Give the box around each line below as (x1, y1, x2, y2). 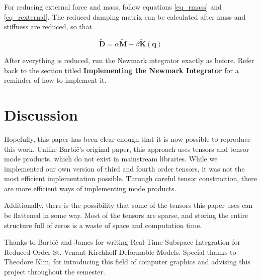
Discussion (4, 104, 78, 125)
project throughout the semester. (4, 266, 105, 277)
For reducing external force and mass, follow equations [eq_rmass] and (4, 2, 222, 12)
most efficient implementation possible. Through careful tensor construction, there (4, 173, 257, 184)
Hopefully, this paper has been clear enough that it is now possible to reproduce (4, 133, 251, 144)
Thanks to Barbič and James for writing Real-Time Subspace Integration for (4, 237, 241, 247)
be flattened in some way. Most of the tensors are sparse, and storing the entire (4, 210, 248, 220)
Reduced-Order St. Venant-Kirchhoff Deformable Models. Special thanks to (4, 246, 236, 257)
